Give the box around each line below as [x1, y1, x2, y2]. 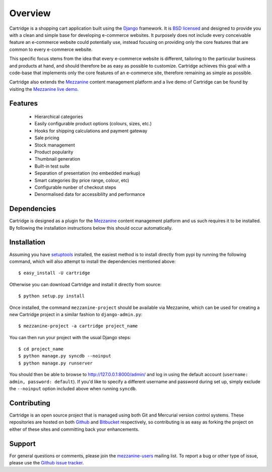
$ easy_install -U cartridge [18, 270, 90, 276]
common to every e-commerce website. [9, 46, 93, 53]
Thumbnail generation [34, 156, 81, 162]
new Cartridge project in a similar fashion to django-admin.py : [9, 311, 143, 318]
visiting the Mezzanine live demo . [9, 86, 79, 92]
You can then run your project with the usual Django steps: [9, 334, 131, 340]
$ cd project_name [18, 346, 64, 352]
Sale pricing [34, 135, 59, 141]
